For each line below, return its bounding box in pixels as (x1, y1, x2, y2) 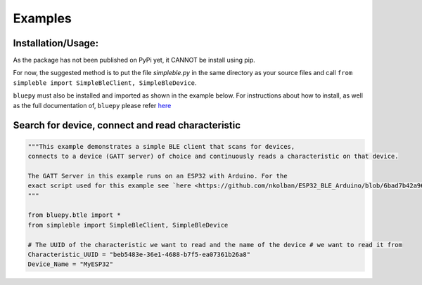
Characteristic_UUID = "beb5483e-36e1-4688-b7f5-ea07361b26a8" (27, 250, 251, 258)
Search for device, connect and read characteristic (13, 119, 241, 131)
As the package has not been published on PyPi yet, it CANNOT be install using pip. (13, 56, 256, 65)
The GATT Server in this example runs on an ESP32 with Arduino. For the (27, 172, 288, 180)
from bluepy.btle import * (27, 211, 121, 219)
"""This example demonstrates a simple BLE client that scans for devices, (27, 142, 295, 150)
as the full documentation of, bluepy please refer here (13, 101, 172, 110)
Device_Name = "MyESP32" (27, 260, 114, 268)
